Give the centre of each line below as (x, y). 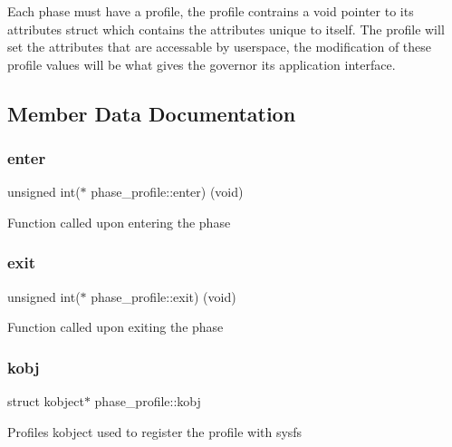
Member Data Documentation (152, 113)
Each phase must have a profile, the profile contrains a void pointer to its (211, 11)
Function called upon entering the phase (119, 222)
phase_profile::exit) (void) (163, 296)
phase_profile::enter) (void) (167, 192)
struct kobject (46, 401)
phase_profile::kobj (148, 401)
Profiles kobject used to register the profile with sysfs (155, 431)
